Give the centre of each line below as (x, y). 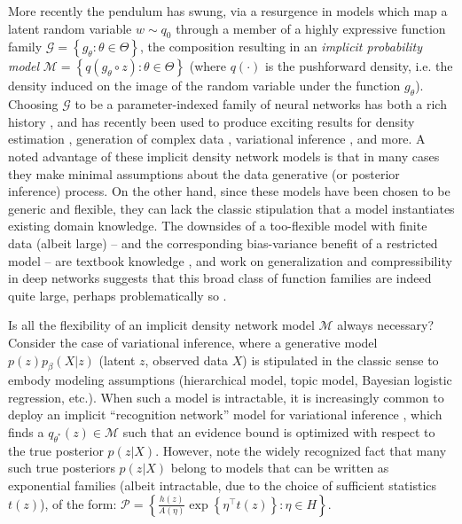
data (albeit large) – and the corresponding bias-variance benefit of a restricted (223, 242)
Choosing (33, 104)
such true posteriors (62, 468)
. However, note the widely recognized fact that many (301, 450)
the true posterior (56, 450)
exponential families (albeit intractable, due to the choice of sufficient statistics (223, 485)
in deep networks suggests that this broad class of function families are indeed (220, 278)
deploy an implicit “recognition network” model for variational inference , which (225, 415)
